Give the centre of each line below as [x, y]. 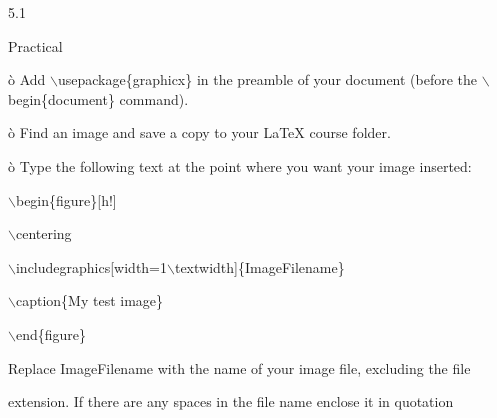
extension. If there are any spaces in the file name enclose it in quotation [231, 401]
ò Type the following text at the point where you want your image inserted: [240, 165]
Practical [35, 45]
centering [43, 233]
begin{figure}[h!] [66, 199]
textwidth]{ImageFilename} [259, 266]
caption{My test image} [89, 300]
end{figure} [51, 333]
